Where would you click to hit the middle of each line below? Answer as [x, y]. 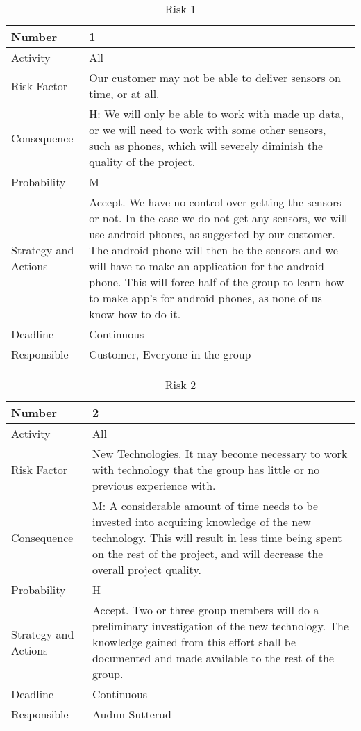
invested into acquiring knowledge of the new [201, 521]
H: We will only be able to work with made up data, [216, 114]
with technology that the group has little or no [206, 469]
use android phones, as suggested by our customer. [212, 234]
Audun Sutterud [132, 714]
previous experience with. [154, 485]
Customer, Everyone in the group [170, 354]
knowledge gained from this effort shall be [194, 642]
